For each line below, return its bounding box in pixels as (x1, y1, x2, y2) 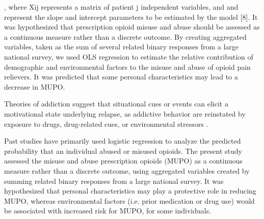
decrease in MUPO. (4, 81, 65, 92)
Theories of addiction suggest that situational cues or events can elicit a (4, 98, 228, 109)
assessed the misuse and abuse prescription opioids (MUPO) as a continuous (4, 155, 243, 166)
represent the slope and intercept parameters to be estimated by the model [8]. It (4, 11, 258, 22)
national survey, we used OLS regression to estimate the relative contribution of (4, 51, 253, 62)
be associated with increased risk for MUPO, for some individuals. (4, 205, 212, 216)
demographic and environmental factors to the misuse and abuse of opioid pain (4, 61, 251, 72)
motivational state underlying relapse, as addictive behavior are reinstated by (4, 108, 246, 119)
